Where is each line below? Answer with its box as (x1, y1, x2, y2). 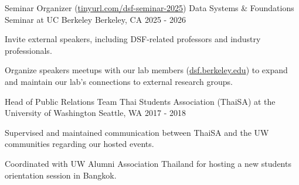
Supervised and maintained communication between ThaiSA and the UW (5, 126, 269, 138)
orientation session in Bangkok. (5, 169, 117, 181)
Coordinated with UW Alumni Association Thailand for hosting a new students (5, 157, 291, 169)
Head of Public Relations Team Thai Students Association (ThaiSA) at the (5, 95, 276, 107)
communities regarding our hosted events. (5, 138, 154, 150)
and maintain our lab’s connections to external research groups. (5, 75, 233, 87)
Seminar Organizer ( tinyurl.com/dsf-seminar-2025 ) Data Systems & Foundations (5, 2, 294, 13)
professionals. (5, 44, 52, 56)
